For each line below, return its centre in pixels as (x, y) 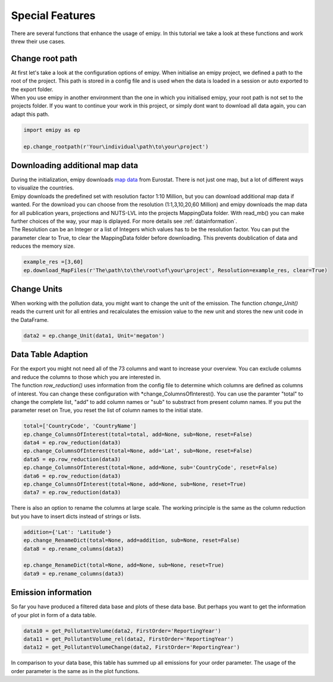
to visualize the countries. (43, 188)
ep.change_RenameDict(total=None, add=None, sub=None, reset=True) (124, 565)
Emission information (51, 593)
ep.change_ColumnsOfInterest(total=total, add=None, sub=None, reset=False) (138, 434)
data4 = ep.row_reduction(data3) (72, 443)
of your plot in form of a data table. (54, 615)
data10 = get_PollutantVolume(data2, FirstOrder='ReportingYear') (122, 631)
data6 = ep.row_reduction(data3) (72, 476)
